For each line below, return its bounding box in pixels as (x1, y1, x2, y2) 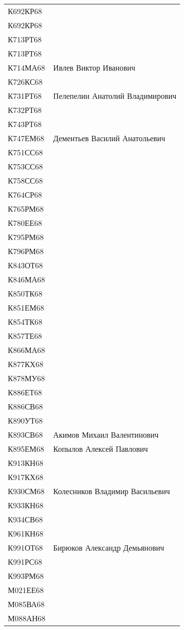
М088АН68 (8, 612, 46, 624)
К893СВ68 (8, 429, 43, 440)
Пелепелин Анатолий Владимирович (53, 90, 177, 101)
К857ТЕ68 (8, 330, 42, 341)
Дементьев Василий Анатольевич (53, 132, 166, 144)
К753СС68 (8, 161, 43, 172)
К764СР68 (8, 189, 42, 200)
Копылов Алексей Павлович (53, 443, 148, 454)
